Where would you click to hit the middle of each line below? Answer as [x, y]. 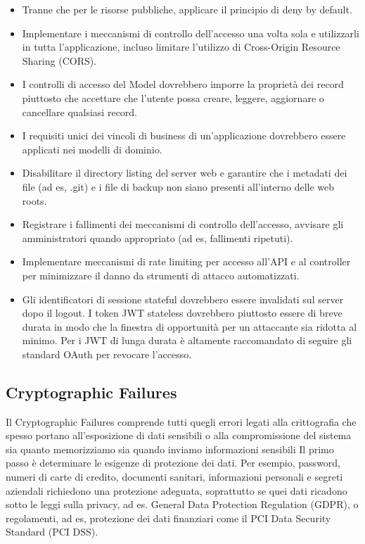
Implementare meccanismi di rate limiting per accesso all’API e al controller [186, 261]
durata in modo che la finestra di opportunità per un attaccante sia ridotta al [190, 326]
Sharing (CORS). [59, 60]
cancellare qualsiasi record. [80, 112]
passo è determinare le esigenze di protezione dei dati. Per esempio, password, [173, 463]
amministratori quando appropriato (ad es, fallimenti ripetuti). [158, 238]
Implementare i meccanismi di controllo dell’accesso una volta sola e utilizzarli [191, 33]
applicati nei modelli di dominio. [92, 149]
